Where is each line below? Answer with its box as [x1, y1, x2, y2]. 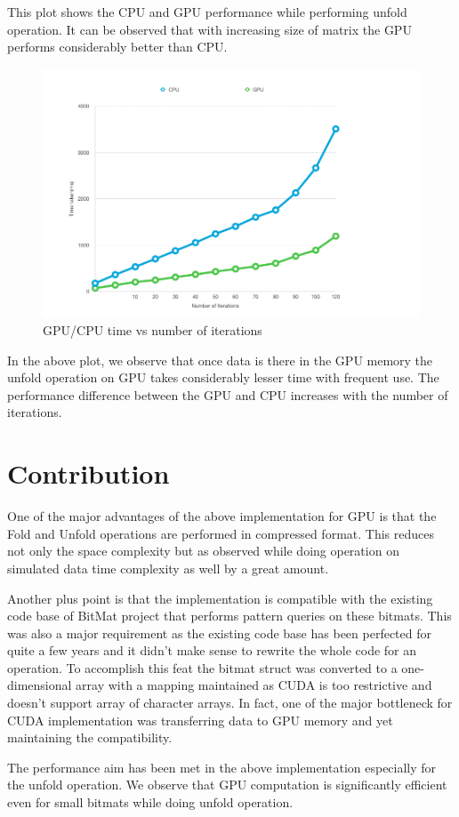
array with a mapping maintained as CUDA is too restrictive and [76, 676, 432, 694]
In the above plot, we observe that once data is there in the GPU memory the [7, 350, 433, 369]
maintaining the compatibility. [7, 728, 173, 747]
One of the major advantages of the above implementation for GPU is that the [7, 507, 437, 525]
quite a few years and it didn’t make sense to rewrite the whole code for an [7, 641, 417, 660]
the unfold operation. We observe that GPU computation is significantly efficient [7, 775, 447, 794]
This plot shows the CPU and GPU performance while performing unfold [7, 3, 407, 20]
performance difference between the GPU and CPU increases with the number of [7, 385, 448, 404]
